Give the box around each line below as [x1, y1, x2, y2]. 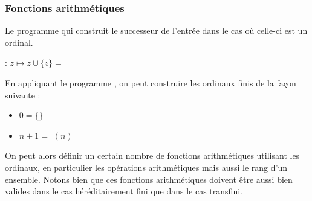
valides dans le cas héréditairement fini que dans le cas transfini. [5, 185, 242, 197]
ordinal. [5, 36, 33, 48]
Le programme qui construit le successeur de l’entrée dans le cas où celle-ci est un [5, 24, 308, 37]
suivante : [5, 88, 41, 101]
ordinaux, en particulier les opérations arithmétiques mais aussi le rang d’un [5, 161, 288, 173]
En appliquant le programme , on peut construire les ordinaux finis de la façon [5, 77, 296, 89]
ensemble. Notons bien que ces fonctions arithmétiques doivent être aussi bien [5, 173, 293, 185]
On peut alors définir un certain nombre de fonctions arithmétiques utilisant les [5, 149, 300, 162]
